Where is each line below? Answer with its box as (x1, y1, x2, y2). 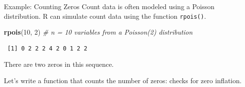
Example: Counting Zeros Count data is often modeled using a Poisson (4, 1, 215, 11)
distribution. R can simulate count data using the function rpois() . (4, 11, 206, 21)
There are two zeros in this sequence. (4, 59, 114, 69)
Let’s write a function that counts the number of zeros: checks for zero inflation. (4, 75, 242, 86)
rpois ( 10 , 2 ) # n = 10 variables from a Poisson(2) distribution (4, 27, 193, 37)
